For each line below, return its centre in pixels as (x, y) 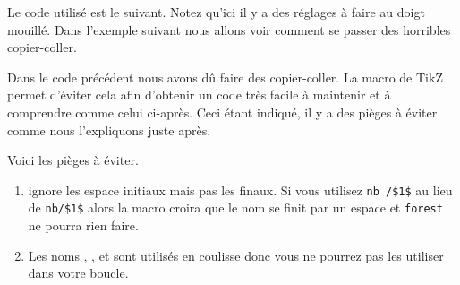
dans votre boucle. (78, 273)
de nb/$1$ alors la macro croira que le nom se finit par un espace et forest (235, 207)
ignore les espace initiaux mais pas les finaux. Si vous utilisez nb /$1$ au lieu (240, 190)
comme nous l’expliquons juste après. (109, 130)
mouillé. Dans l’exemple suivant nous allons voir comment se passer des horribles (229, 29)
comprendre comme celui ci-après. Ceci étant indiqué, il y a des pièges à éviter (222, 112)
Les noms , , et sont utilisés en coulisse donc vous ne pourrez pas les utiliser (236, 255)
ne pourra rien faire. (83, 225)
